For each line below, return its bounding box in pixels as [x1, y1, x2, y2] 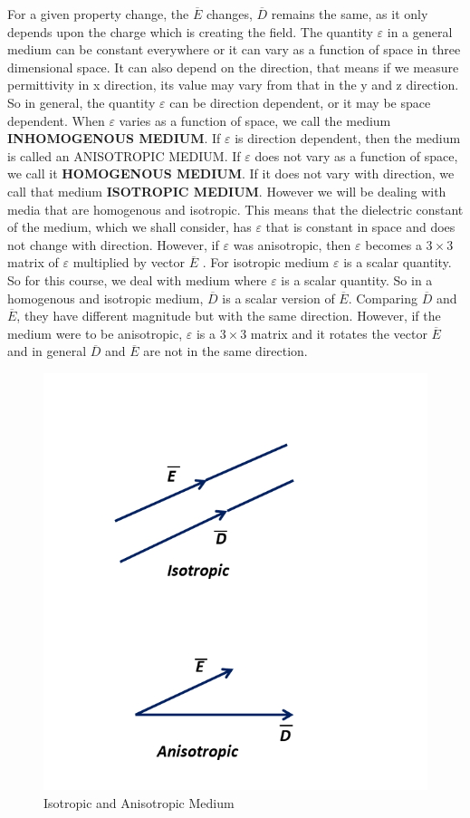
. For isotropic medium [202, 253, 330, 272]
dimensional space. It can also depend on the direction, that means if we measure [7, 57, 459, 76]
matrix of [7, 253, 59, 272]
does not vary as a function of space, [254, 146, 458, 165]
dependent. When [7, 111, 105, 130]
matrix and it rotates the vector [250, 323, 427, 342]
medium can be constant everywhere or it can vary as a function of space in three [7, 40, 461, 59]
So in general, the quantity [7, 92, 156, 111]
